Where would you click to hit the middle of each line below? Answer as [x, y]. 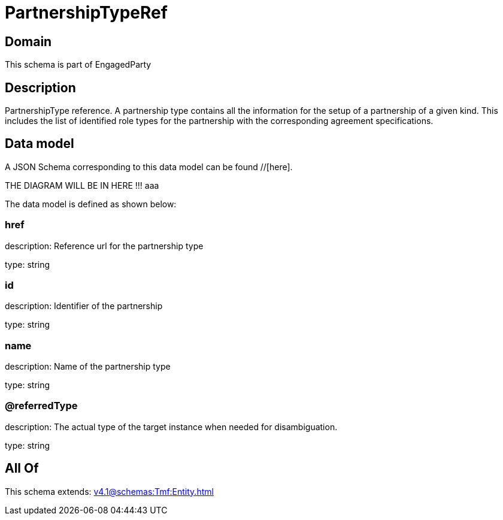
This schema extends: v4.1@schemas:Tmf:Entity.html [109, 491]
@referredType [41, 406]
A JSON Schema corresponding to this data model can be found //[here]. [149, 167]
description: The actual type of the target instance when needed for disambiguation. [171, 427]
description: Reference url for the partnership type [104, 246]
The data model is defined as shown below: [91, 204]
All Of [22, 468]
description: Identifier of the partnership [84, 306]
